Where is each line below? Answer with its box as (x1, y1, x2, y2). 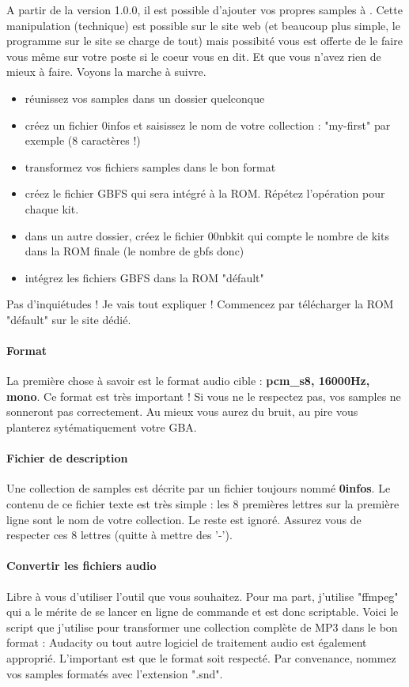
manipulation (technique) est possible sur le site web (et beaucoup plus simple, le (6, 17, 400, 33)
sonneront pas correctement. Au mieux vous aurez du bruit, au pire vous (6, 403, 358, 420)
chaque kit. (25, 200, 79, 217)
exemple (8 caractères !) (25, 132, 141, 149)
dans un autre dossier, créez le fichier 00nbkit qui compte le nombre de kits (25, 227, 389, 243)
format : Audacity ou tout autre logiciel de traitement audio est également (6, 634, 367, 651)
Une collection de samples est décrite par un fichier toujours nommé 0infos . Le (6, 480, 391, 496)
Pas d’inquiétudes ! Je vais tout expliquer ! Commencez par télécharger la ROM (6, 296, 394, 312)
